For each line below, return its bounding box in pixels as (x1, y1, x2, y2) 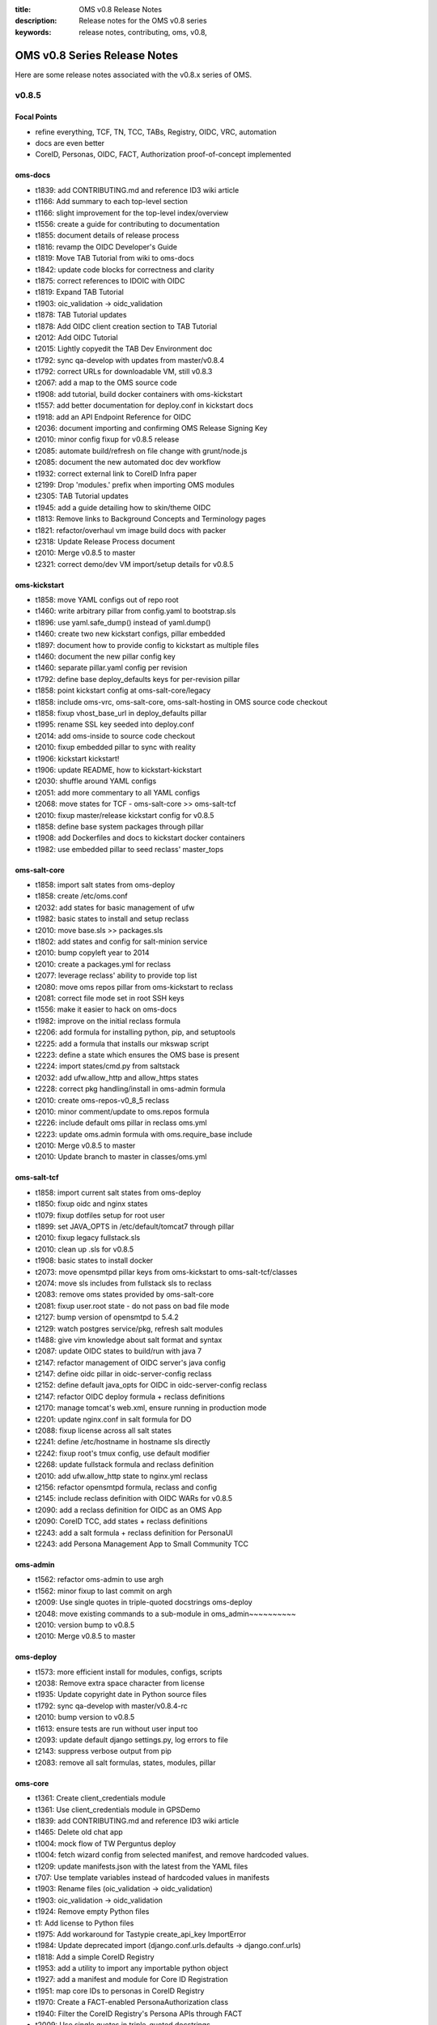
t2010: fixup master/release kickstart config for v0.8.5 (35, 810, 214, 820)
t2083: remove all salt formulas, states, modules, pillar (35, 1758, 216, 1767)
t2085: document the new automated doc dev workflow (35, 458, 222, 467)
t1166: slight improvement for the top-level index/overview (35, 207, 229, 218)
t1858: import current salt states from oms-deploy (35, 1187, 202, 1197)
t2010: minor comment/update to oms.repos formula (35, 1106, 210, 1116)
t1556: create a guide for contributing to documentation (35, 219, 220, 228)
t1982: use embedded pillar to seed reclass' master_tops (35, 844, 224, 854)
